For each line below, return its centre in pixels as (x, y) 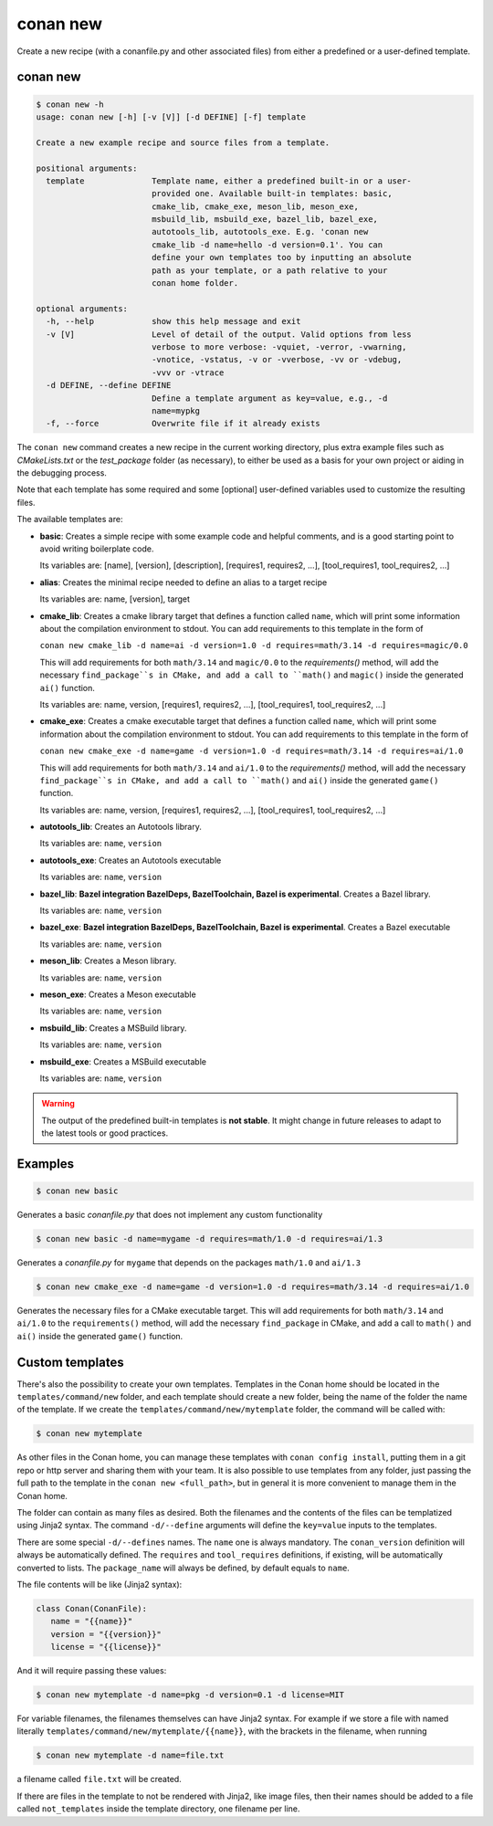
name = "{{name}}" (92, 1621)
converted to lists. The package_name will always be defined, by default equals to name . (184, 1568)
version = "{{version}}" (106, 1634)
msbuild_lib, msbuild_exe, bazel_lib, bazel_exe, (265, 220)
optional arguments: (82, 309)
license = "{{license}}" (106, 1647)
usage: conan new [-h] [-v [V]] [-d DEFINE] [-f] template (171, 117)
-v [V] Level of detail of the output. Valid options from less (229, 334)
